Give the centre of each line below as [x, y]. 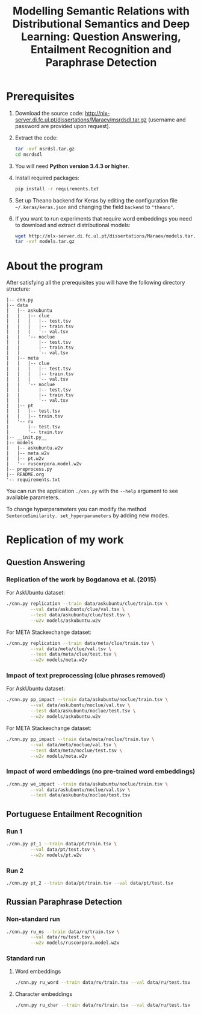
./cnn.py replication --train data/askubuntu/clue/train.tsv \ [87, 604]
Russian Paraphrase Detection [64, 902]
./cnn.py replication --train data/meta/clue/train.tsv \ [80, 643]
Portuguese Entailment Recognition [74, 814]
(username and [167, 120]
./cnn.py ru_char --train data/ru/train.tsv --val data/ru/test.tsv [103, 1005]
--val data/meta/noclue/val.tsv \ [74, 744]
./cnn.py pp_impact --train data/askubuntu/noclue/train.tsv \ [87, 700]
